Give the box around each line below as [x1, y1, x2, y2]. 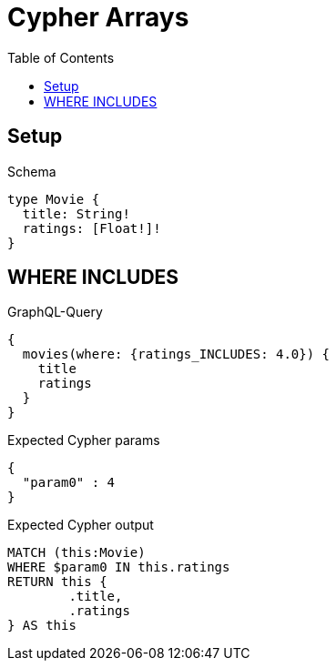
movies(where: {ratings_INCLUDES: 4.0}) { [22, 347, 331, 362]
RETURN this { [7, 574, 107, 590]
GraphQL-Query [7, 304, 103, 320]
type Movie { [7, 191, 100, 207]
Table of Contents [7, 49, 115, 66]
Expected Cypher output [7, 517, 154, 533]
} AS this [7, 618, 76, 633]
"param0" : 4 [22, 475, 116, 491]
